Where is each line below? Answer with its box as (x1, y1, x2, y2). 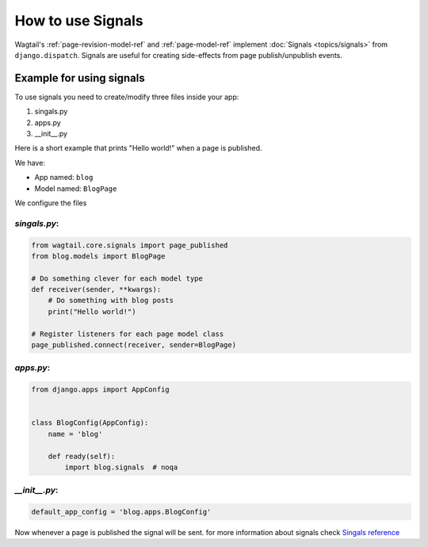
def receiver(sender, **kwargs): (31, 285, 162, 294)
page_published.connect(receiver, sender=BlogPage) (31, 341, 237, 350)
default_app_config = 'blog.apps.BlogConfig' (31, 507, 212, 517)
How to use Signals (14, 12, 143, 29)
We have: (14, 158, 45, 167)
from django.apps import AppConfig (31, 385, 170, 394)
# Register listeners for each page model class (31, 329, 224, 339)
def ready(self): (48, 452, 116, 461)
